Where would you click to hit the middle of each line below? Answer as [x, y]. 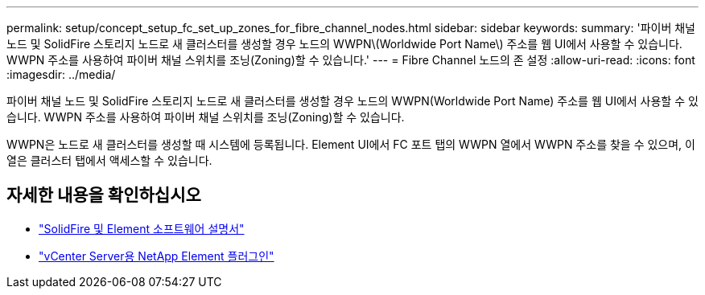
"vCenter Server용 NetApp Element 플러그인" [157, 256]
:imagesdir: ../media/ [61, 74]
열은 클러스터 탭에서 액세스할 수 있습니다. [109, 160]
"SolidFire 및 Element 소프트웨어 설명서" [142, 228]
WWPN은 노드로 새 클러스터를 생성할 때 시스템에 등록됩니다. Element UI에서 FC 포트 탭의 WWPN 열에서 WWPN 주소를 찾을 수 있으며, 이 [351, 144]
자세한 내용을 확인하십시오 [104, 195]
